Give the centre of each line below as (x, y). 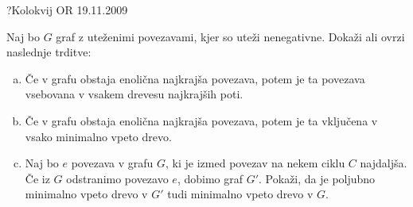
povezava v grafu (112, 163)
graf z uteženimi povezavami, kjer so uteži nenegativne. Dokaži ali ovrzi (230, 36)
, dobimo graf (210, 178)
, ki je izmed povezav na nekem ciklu (255, 163)
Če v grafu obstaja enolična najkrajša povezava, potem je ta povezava (195, 78)
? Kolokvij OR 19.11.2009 (67, 10)
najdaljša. (384, 163)
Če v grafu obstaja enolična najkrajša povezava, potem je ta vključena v (201, 120)
